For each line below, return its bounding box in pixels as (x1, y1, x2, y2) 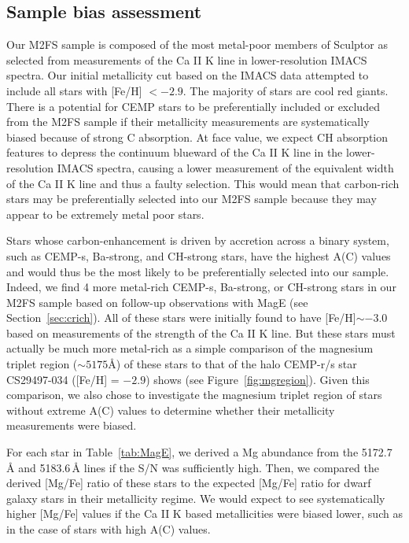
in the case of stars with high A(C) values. (6, 521, 211, 537)
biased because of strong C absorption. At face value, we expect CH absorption (6, 128, 389, 145)
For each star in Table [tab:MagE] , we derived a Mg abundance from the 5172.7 (6, 444, 392, 460)
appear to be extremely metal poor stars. (6, 205, 204, 222)
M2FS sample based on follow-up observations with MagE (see (6, 294, 308, 310)
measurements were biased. (6, 417, 137, 434)
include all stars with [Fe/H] (6, 82, 142, 98)
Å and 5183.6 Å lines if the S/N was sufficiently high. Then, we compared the (6, 459, 379, 475)
